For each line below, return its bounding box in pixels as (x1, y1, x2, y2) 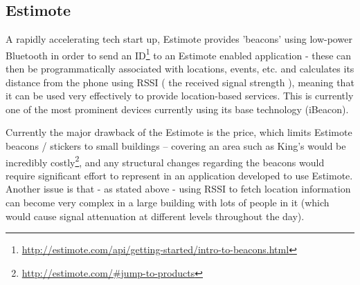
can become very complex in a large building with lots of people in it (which (6, 195, 330, 210)
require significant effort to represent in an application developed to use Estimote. (6, 168, 353, 182)
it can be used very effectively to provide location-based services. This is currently (6, 88, 354, 103)
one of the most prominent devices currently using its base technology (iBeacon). (6, 101, 349, 116)
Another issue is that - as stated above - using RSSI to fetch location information (6, 181, 351, 196)
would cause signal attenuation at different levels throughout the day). (6, 208, 305, 223)
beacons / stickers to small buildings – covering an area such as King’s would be (6, 139, 346, 153)
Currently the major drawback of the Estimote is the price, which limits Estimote (6, 125, 352, 139)
